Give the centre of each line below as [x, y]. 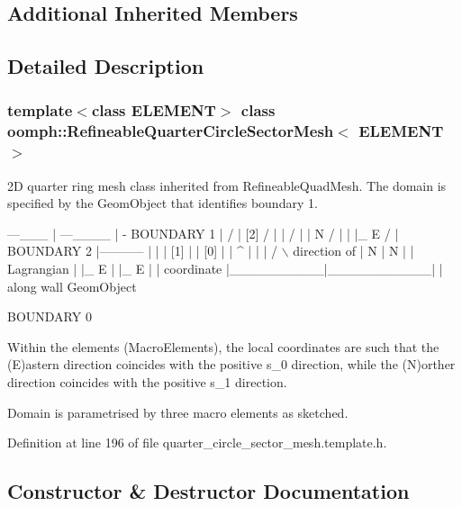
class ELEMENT [154, 110]
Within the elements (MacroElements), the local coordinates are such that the [223, 346]
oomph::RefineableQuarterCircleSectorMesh [171, 131]
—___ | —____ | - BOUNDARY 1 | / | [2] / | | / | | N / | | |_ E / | [203, 233]
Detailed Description [106, 66]
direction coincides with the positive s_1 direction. [147, 381]
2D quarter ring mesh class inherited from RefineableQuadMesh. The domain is [227, 185]
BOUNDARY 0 [50, 316]
